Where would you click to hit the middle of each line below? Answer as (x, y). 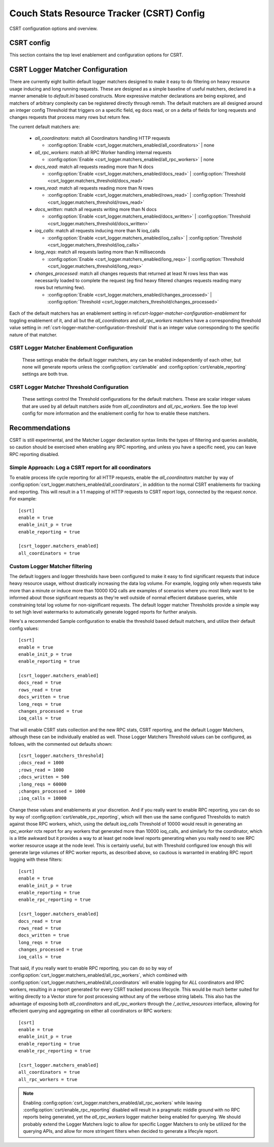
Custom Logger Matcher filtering (51, 566)
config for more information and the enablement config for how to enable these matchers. (116, 413)
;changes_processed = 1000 (52, 791)
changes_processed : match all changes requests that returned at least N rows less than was (131, 273)
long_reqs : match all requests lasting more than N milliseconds (100, 252)
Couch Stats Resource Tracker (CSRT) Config (107, 13)
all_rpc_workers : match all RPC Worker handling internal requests (103, 152)
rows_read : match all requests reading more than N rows (94, 188)
